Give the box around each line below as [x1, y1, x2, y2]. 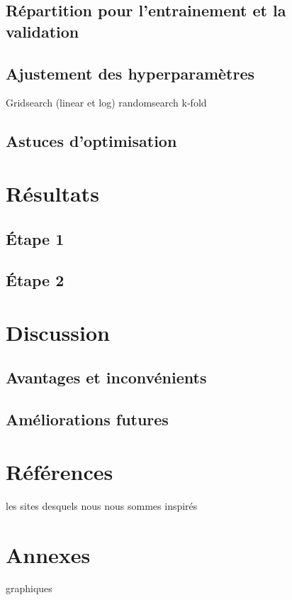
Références [6, 457, 113, 486]
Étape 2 [6, 269, 64, 291]
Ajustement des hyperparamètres [6, 62, 255, 84]
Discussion [6, 317, 110, 347]
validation [6, 20, 79, 42]
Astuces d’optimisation [6, 130, 177, 152]
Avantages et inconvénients [6, 366, 207, 388]
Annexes [6, 540, 91, 569]
